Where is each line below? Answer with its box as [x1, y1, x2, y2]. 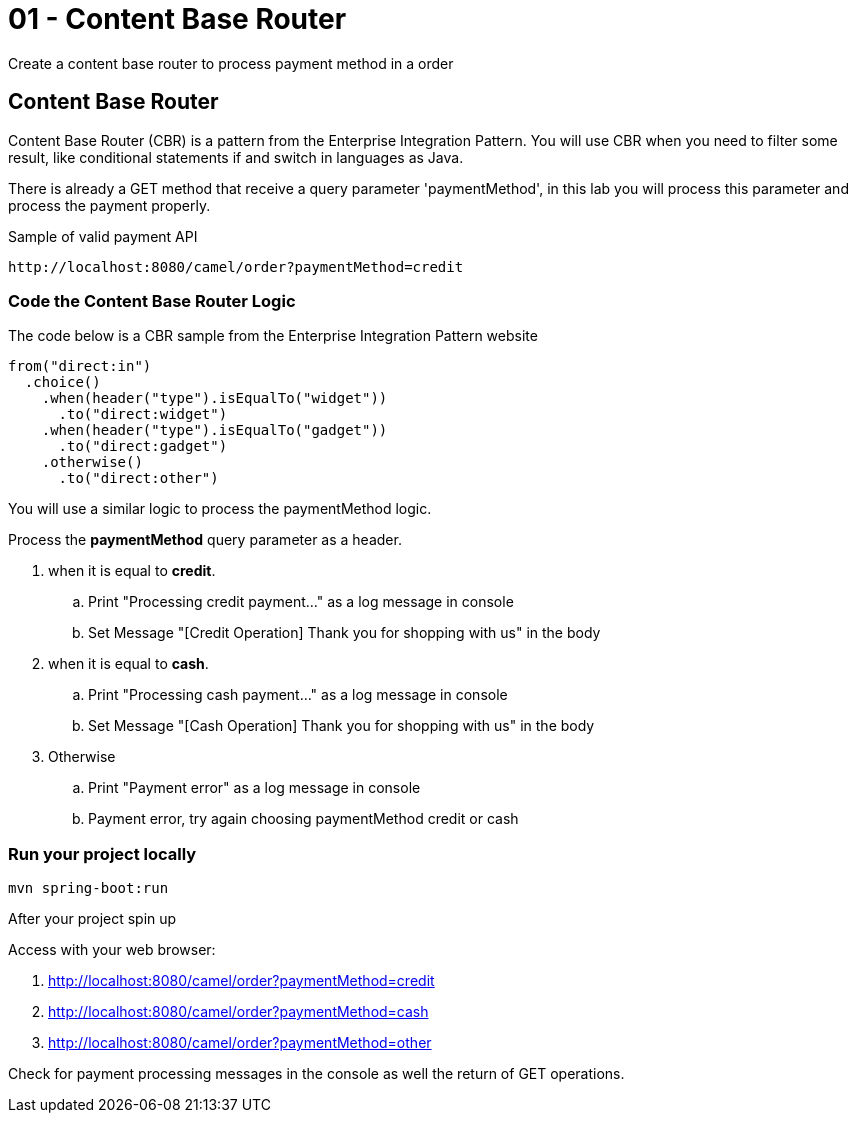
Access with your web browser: [8, 941, 216, 959]
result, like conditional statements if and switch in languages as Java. [8, 148, 464, 166]
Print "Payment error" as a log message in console [88, 779, 421, 797]
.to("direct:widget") [58, 406, 228, 423]
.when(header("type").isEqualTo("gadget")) [41, 422, 388, 439]
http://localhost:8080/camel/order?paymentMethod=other [48, 1034, 432, 1052]
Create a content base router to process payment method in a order [8, 54, 454, 72]
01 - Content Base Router [8, 2, 347, 36]
